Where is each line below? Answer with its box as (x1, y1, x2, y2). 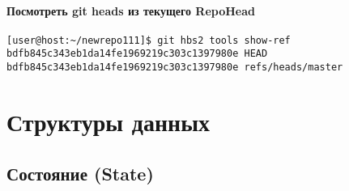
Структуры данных (6, 104, 211, 138)
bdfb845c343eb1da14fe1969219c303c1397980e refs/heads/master (6, 62, 343, 74)
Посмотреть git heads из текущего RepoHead (6, 2, 255, 19)
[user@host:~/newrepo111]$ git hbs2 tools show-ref (6, 34, 291, 46)
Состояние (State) (6, 160, 154, 185)
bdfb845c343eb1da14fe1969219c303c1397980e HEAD (6, 48, 268, 60)
